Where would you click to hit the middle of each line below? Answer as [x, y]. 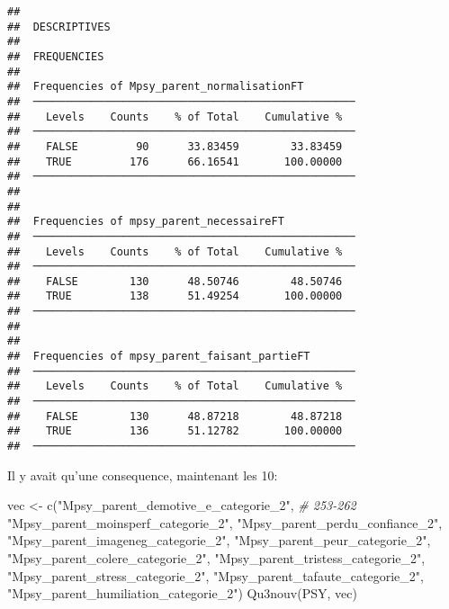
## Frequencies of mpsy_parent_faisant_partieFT [159, 357]
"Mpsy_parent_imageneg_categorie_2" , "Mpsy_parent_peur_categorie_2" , [219, 540]
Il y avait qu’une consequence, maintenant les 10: [143, 475]
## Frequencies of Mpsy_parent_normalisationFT [156, 87]
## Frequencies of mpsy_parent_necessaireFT [146, 222]
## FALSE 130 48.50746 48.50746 [175, 281]
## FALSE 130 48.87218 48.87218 [175, 416]
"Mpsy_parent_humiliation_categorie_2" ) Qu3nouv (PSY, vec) [182, 593]
